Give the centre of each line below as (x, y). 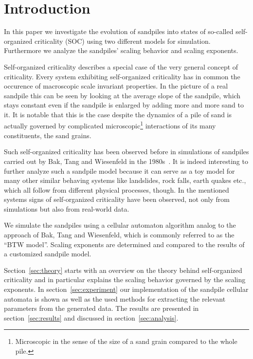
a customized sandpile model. (48, 254)
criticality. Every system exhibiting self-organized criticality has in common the (122, 76)
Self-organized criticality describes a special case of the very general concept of (121, 66)
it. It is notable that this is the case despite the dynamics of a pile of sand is (118, 114)
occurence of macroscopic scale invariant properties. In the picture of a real (116, 86)
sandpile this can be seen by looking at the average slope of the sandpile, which (122, 95)
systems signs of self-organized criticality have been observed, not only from (117, 199)
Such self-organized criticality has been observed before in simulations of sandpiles (126, 152)
